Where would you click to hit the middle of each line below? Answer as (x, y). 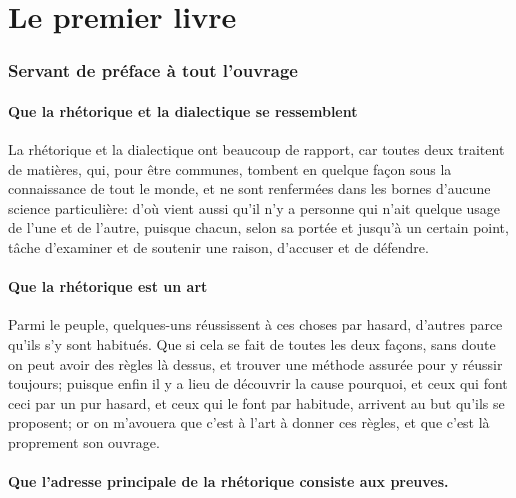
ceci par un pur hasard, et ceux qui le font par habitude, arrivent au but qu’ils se (256, 402)
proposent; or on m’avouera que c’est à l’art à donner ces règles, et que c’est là (249, 422)
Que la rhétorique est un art (108, 286)
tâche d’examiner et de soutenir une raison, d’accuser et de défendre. (218, 246)
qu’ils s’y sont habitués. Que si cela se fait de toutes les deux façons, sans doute (252, 343)
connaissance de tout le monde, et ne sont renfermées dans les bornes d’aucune (249, 188)
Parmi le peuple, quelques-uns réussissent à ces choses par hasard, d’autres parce (255, 324)
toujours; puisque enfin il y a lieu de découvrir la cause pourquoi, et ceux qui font (258, 383)
